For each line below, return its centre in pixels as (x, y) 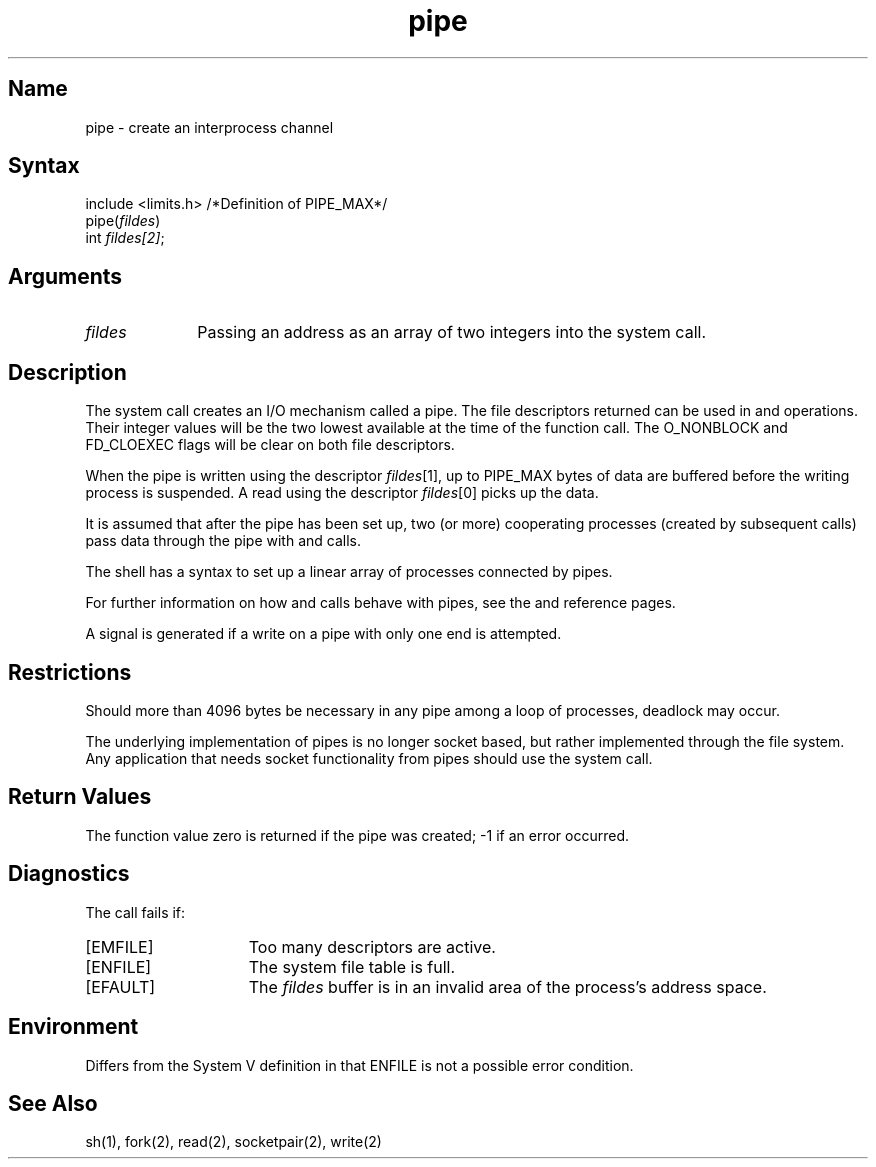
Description (67, 372)
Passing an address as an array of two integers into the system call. (451, 332)
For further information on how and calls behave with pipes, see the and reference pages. (380, 603)
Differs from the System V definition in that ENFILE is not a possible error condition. (359, 1065)
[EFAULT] (120, 986)
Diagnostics (69, 874)
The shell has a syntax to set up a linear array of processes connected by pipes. (349, 572)
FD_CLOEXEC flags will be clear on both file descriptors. (270, 445)
